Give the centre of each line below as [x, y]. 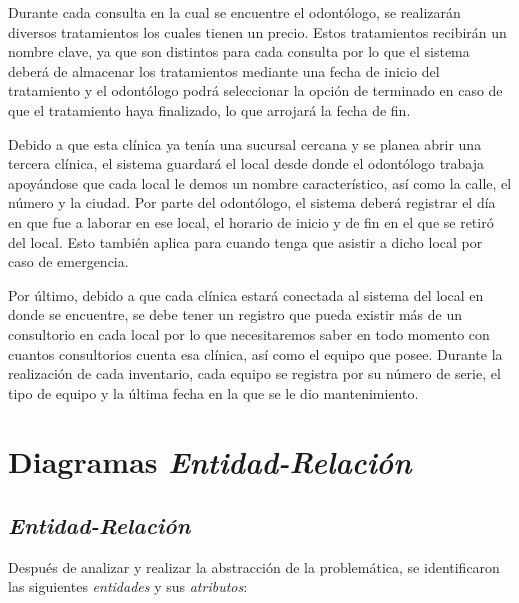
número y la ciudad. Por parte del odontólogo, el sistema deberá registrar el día [252, 202]
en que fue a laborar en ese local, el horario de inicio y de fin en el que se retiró [251, 221]
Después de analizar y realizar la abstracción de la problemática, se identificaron [254, 566]
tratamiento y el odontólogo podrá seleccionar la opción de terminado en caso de [255, 90]
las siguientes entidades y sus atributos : [128, 586]
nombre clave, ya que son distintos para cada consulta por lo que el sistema [239, 51]
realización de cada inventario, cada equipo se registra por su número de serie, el [254, 373]
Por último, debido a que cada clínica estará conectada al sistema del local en [246, 294]
